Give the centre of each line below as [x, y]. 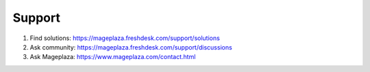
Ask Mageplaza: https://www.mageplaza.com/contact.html [113, 57]
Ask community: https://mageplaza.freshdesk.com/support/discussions [131, 47]
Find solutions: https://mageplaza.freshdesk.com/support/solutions [125, 38]
